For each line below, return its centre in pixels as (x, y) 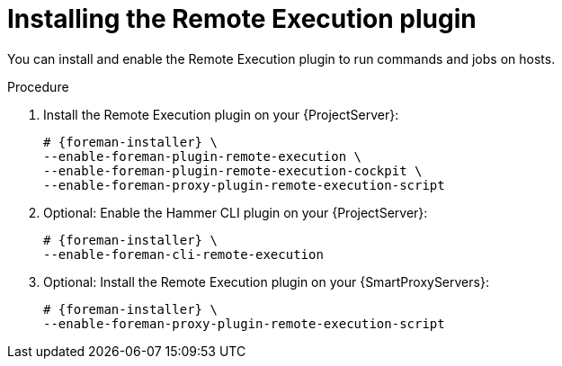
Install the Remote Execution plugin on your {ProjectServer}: (221, 114)
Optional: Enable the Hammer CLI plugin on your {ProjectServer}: (236, 212)
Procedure (38, 86)
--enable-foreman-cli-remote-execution (183, 254)
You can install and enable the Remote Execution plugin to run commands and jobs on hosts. (281, 58)
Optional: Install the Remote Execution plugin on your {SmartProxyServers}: (266, 281)
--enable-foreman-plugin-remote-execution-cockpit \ (233, 170)
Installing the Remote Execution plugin (242, 19)
